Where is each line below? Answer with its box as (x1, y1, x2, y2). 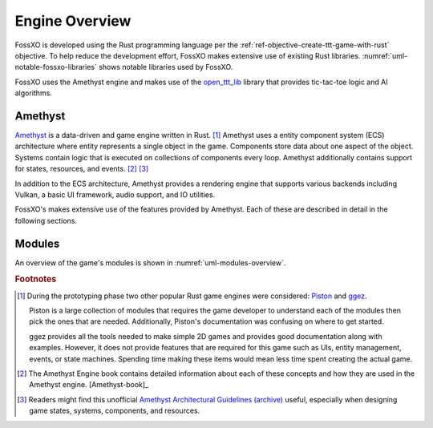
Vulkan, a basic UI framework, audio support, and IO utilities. (14, 189, 216, 200)
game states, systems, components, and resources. (29, 406, 200, 416)
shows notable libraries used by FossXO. (99, 63, 233, 72)
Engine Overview (14, 12, 132, 30)
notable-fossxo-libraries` (14, 63, 98, 72)
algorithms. (14, 88, 52, 98)
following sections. (14, 216, 78, 225)
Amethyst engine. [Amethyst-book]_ (29, 380, 149, 390)
